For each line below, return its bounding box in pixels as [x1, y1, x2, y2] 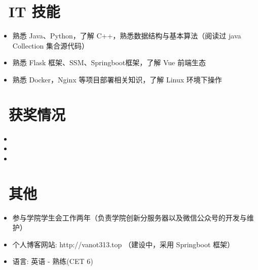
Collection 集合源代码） [12, 40, 89, 51]
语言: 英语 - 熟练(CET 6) [12, 256, 93, 266]
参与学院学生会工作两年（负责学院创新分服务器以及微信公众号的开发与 [12, 212, 247, 222]
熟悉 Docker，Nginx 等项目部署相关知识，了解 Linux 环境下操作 [12, 74, 222, 84]
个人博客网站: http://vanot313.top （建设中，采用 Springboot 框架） [12, 239, 235, 249]
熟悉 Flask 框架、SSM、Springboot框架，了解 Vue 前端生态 [12, 57, 206, 68]
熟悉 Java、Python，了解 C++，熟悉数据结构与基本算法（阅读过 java [12, 30, 241, 41]
